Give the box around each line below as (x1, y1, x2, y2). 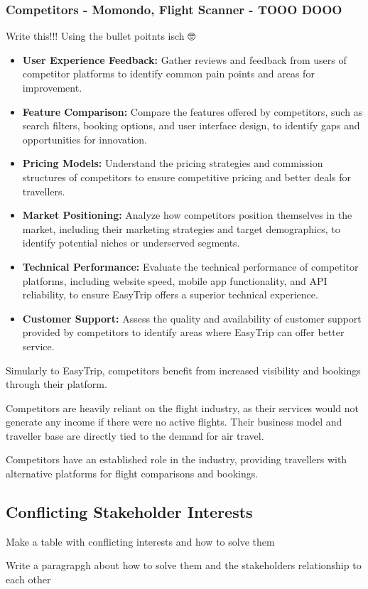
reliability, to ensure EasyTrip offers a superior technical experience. (22, 287, 318, 302)
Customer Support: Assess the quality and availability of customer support (22, 310, 362, 325)
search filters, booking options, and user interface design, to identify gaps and (22, 118, 360, 133)
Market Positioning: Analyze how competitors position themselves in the (22, 207, 352, 222)
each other (6, 572, 51, 587)
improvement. (22, 80, 82, 94)
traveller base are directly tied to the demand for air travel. (6, 428, 264, 443)
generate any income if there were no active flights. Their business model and (6, 414, 342, 429)
